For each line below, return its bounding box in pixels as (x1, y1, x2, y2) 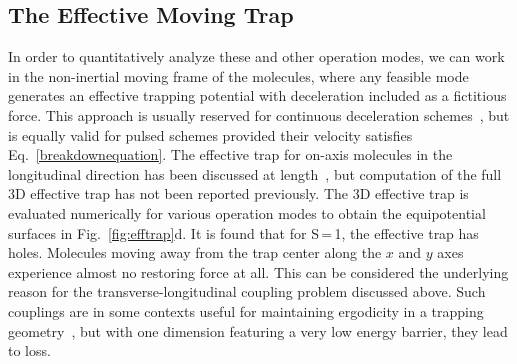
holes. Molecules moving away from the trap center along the (8, 242, 382, 263)
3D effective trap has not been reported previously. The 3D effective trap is (8, 183, 469, 204)
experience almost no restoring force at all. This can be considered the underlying (8, 261, 509, 282)
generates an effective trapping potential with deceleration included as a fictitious (8, 85, 507, 106)
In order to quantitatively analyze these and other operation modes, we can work (8, 46, 505, 67)
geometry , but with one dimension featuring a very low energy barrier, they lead (8, 320, 508, 341)
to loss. (8, 340, 51, 361)
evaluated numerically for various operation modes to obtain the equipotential (8, 202, 486, 223)
